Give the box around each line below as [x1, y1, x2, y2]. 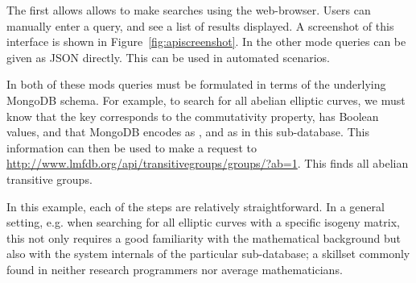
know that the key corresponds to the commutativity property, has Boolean [6, 107, 379, 124]
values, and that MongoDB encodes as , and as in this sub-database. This [6, 123, 369, 140]
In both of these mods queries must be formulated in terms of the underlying [6, 76, 386, 93]
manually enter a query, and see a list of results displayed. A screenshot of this [6, 17, 394, 34]
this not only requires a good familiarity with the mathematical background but [6, 229, 401, 246]
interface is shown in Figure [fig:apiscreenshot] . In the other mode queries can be [6, 33, 406, 50]
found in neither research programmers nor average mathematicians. [6, 260, 343, 277]
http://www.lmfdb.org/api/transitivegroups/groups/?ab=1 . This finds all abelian [6, 155, 409, 172]
